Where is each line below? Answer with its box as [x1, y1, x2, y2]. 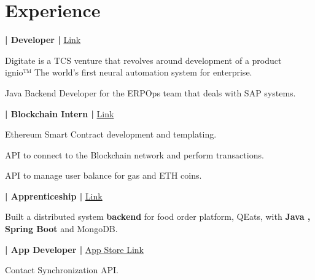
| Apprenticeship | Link [5, 189, 103, 202]
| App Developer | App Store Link [5, 243, 144, 255]
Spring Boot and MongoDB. [5, 222, 118, 235]
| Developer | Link [5, 33, 81, 46]
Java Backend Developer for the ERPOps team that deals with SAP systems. [5, 86, 296, 99]
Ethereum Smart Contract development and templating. [5, 128, 217, 141]
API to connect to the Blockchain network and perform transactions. [5, 148, 264, 161]
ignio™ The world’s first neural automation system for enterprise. [5, 66, 252, 79]
